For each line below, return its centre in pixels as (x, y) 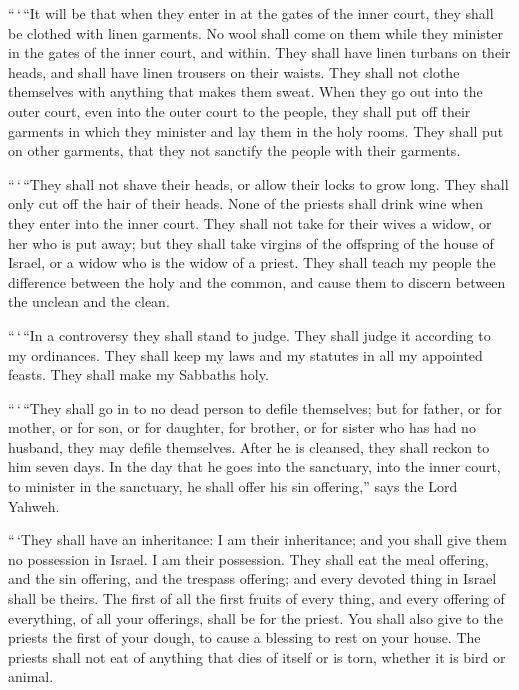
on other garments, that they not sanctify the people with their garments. (234, 150)
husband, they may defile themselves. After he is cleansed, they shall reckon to (249, 446)
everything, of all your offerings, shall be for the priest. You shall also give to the (255, 617)
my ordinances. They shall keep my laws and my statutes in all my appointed (245, 354)
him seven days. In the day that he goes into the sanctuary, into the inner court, (254, 466)
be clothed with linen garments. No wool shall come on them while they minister (255, 32)
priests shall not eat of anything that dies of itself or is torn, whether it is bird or (257, 656)
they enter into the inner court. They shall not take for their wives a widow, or (250, 222)
